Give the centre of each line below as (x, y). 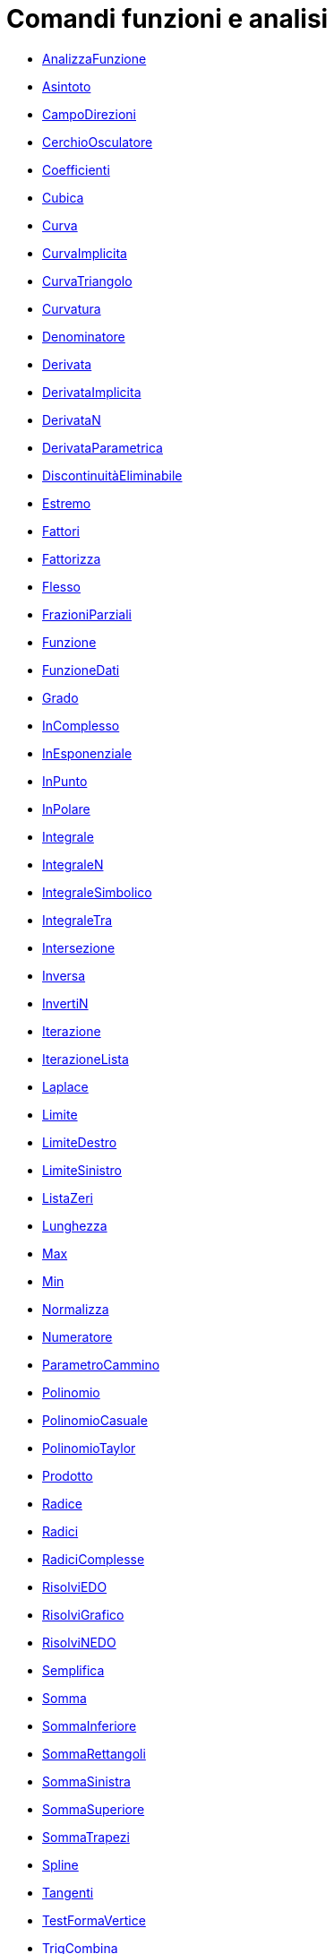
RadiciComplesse (94, 1559)
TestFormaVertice (94, 1920)
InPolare (66, 808)
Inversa (64, 975)
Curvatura (72, 308)
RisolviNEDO (79, 1642)
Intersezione (79, 947)
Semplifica (73, 1670)
